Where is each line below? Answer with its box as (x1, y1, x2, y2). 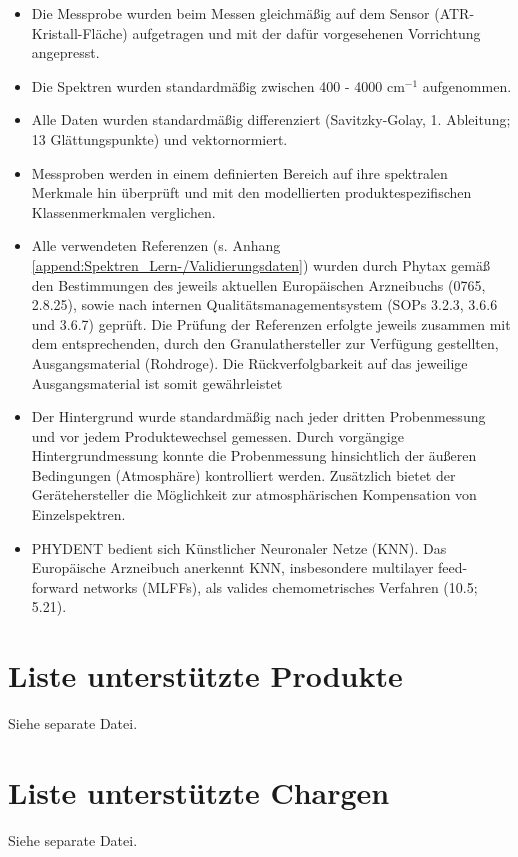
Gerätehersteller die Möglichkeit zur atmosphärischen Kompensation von (31, 484, 477, 505)
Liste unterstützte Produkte (8, 655, 403, 696)
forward (31, 576, 79, 597)
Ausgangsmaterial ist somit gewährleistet (31, 372, 283, 393)
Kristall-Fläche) (31, 22, 128, 43)
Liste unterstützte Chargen (8, 771, 390, 812)
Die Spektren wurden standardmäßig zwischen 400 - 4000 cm (31, 75, 405, 96)
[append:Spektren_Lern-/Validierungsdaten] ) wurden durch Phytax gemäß (31, 254, 490, 275)
